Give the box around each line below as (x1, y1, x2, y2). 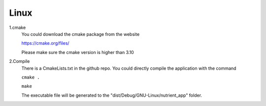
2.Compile (9, 58, 30, 64)
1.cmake (9, 25, 26, 30)
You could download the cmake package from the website (21, 31, 140, 37)
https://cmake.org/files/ (21, 40, 69, 46)
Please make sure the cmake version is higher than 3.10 (21, 49, 134, 55)
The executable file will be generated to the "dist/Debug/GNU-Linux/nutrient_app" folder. (21, 92, 202, 98)
